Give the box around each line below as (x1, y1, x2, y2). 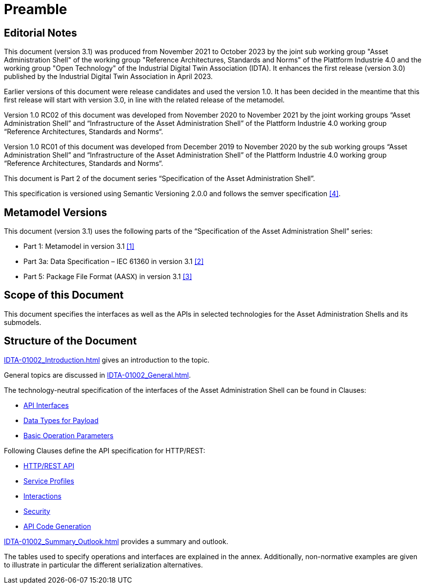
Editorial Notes (4, 26, 77, 39)
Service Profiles (23, 476, 74, 485)
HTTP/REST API (23, 461, 75, 470)
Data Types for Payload (23, 416, 99, 425)
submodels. (4, 318, 41, 326)
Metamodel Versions (4, 206, 107, 219)
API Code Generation (23, 522, 91, 530)
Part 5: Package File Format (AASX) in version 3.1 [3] (23, 272, 192, 281)
